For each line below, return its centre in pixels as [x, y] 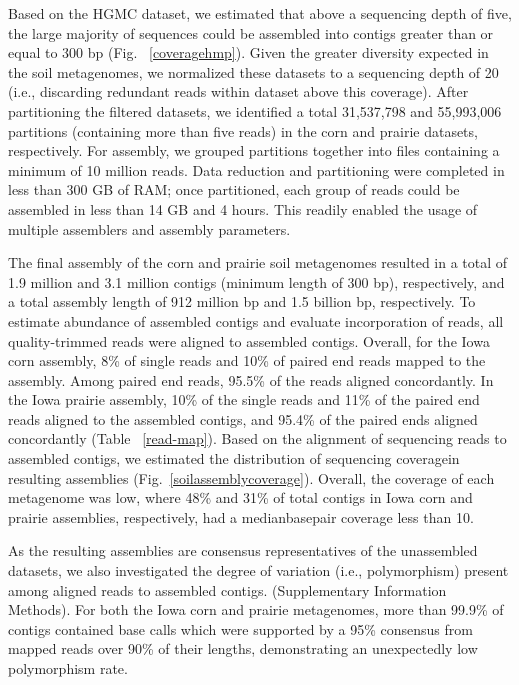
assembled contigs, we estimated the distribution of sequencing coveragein [234, 458]
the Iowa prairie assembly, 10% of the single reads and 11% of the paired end [244, 399]
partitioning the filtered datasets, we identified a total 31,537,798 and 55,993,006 [255, 110]
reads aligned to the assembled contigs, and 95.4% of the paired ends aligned [243, 418]
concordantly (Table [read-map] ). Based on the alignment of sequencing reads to [257, 438]
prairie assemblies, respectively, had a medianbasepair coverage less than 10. [241, 516]
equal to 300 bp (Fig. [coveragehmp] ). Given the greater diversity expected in [248, 52]
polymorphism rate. [68, 668]
